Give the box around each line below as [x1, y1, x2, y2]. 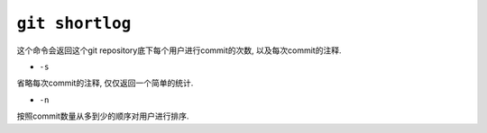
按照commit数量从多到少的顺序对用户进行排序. [16, 111, 189, 121]
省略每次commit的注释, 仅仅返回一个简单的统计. [16, 77, 194, 89]
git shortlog [16, 13, 132, 33]
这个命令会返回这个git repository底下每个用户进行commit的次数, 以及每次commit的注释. [16, 45, 342, 56]
